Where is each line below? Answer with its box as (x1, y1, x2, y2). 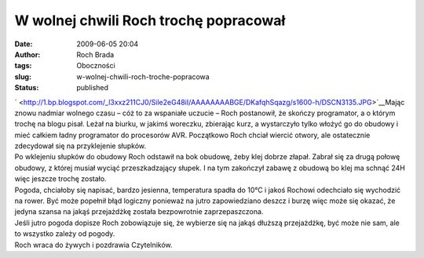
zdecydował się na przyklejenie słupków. (14, 141, 147, 151)
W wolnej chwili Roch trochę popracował (14, 12, 286, 29)
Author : (14, 49, 41, 59)
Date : (14, 39, 33, 49)
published (76, 83, 109, 93)
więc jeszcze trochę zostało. (14, 174, 107, 184)
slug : (14, 71, 31, 82)
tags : (14, 61, 32, 71)
